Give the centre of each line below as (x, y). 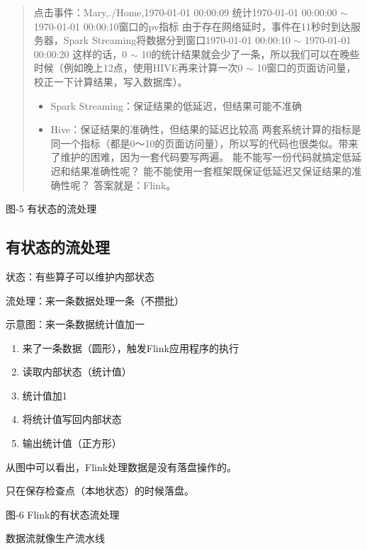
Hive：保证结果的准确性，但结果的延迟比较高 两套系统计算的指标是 (206, 129)
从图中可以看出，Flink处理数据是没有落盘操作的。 (122, 466)
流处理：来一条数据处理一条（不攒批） (95, 300)
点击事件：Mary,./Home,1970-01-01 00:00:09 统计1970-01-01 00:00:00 (185, 12)
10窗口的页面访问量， (306, 68)
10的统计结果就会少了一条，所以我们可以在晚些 (250, 53)
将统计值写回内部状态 (72, 419)
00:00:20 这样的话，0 (80, 53)
